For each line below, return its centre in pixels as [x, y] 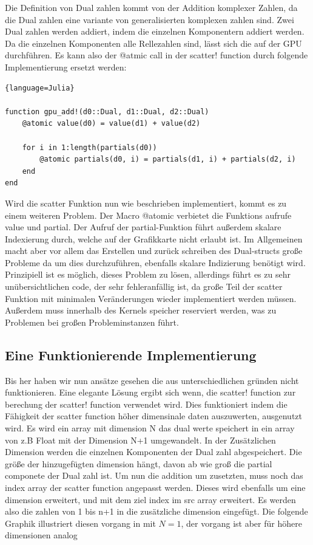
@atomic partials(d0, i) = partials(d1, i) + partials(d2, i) [168, 159]
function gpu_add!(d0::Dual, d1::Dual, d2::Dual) [107, 111]
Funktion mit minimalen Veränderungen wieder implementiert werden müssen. [151, 298]
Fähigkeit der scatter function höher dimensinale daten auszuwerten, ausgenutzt [153, 416]
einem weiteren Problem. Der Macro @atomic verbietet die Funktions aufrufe [148, 215]
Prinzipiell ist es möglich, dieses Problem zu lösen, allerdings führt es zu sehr [148, 274]
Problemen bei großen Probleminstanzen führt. [92, 322]
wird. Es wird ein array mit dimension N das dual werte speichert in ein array [150, 428]
